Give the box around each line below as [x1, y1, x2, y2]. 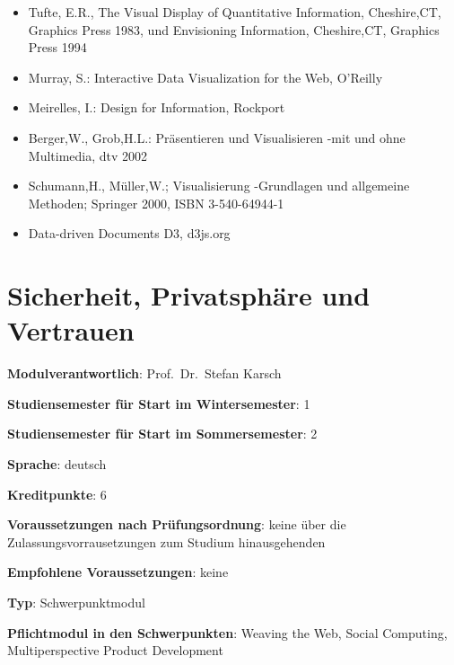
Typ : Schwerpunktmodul [7, 593, 145, 611]
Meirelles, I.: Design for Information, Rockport [28, 98, 285, 117]
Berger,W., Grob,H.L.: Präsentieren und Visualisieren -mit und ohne [28, 128, 406, 146]
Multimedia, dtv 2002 [28, 146, 148, 164]
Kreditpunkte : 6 [7, 484, 107, 503]
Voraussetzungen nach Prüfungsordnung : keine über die [7, 515, 346, 534]
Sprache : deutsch [7, 455, 107, 474]
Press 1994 [28, 38, 87, 57]
